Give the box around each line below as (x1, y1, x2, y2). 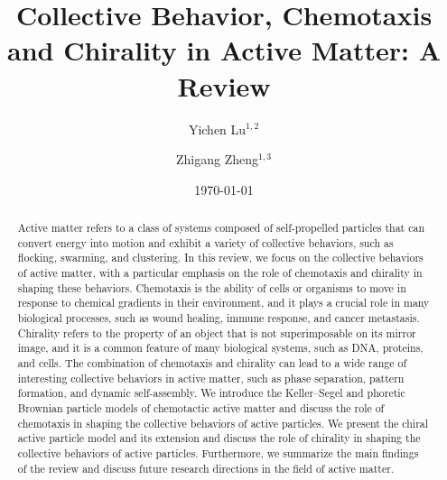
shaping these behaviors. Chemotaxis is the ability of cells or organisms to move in (17, 280, 406, 295)
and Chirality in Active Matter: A (7, 32, 441, 69)
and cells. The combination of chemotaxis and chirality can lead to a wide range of (17, 355, 407, 370)
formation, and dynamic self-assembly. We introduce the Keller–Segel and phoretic (17, 385, 405, 401)
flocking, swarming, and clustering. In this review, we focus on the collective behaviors (17, 250, 424, 265)
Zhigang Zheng (176, 150, 259, 169)
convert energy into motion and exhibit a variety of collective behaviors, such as (17, 235, 394, 250)
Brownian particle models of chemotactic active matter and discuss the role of (17, 400, 385, 415)
